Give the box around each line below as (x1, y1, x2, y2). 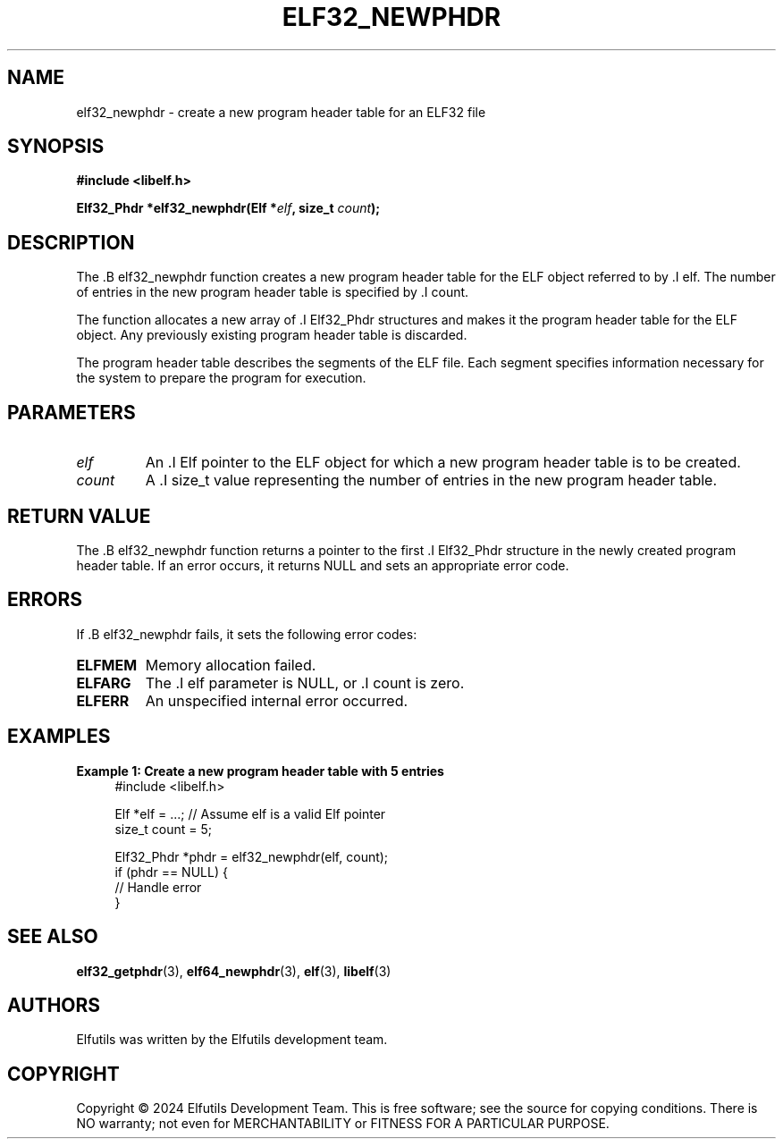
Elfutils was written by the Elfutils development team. (76, 1032, 388, 1048)
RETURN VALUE (7, 504, 151, 527)
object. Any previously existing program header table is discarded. (76, 327, 467, 343)
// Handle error (114, 879, 202, 895)
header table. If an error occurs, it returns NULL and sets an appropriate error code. (76, 557, 569, 573)
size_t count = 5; (114, 821, 212, 837)
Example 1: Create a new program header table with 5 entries (76, 763, 444, 779)
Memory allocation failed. (145, 655, 316, 674)
